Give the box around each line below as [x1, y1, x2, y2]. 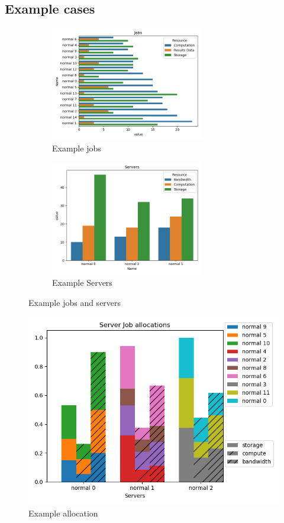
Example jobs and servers [28, 296, 121, 308]
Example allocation [28, 506, 98, 519]
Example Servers [52, 276, 112, 288]
